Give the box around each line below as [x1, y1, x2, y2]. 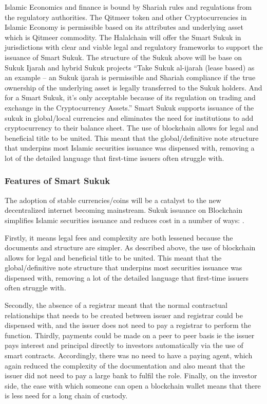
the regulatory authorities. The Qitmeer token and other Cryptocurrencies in [5, 11, 247, 22]
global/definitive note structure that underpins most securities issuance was [5, 262, 242, 273]
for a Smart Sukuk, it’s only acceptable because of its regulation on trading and [5, 92, 256, 103]
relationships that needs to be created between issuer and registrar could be [5, 309, 243, 320]
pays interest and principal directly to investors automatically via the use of [5, 340, 243, 351]
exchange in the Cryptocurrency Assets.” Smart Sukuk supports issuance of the [5, 102, 254, 113]
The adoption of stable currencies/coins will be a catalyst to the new [5, 194, 221, 205]
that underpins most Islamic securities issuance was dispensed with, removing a [5, 142, 255, 153]
